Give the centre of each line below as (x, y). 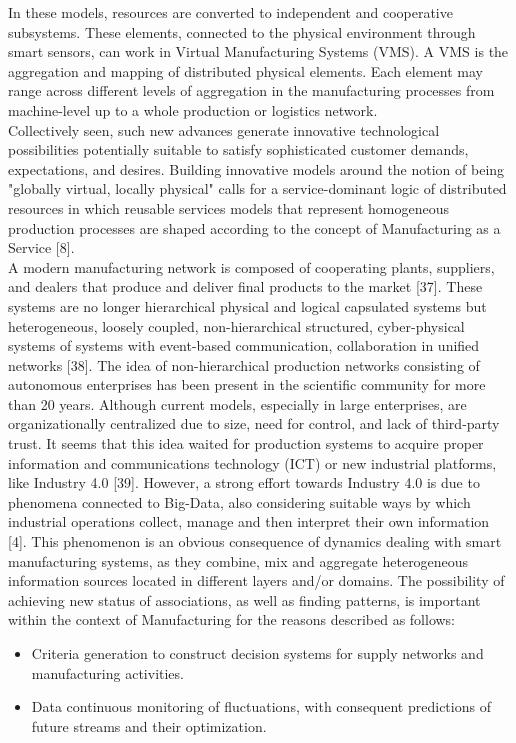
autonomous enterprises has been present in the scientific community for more (247, 384)
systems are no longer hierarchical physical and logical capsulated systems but (247, 305)
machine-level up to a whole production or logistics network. (193, 109)
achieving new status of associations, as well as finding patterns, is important (244, 599)
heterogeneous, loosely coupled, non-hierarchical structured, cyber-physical (236, 325)
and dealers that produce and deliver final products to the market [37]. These (245, 286)
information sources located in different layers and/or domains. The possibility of (256, 580)
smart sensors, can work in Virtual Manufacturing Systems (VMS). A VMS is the (258, 51)
